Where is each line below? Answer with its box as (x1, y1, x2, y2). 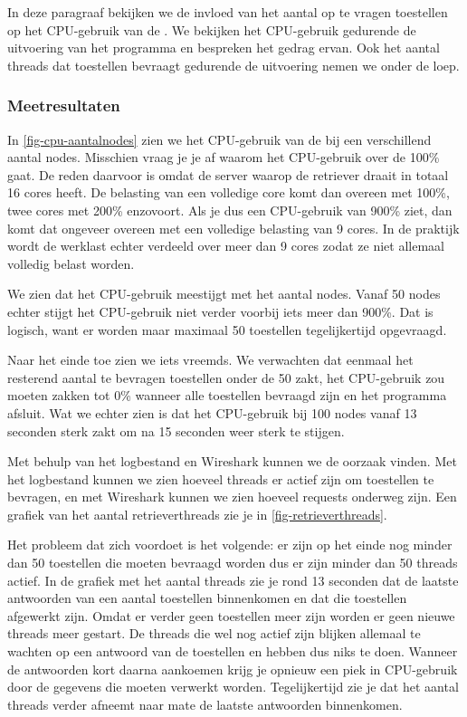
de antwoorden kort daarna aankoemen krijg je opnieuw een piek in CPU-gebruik (7, 659, 458, 678)
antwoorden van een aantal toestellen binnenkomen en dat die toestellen (7, 588, 407, 607)
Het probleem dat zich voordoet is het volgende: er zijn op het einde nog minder (7, 535, 453, 554)
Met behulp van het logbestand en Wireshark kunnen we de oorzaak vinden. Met (7, 452, 457, 471)
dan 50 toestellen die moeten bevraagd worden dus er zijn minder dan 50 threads (7, 553, 458, 572)
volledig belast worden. (7, 253, 135, 272)
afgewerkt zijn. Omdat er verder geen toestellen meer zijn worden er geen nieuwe (7, 606, 455, 625)
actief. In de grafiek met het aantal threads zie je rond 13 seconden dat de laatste (7, 570, 459, 589)
